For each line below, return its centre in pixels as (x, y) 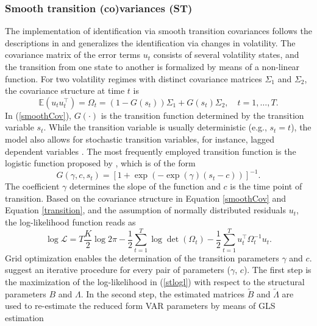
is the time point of (266, 186)
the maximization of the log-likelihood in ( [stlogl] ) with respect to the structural (155, 281)
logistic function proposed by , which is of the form (100, 163)
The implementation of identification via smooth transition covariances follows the (158, 31)
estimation (24, 317)
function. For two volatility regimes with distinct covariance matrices (134, 78)
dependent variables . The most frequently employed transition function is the (151, 151)
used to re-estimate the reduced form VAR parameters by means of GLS (140, 306)
